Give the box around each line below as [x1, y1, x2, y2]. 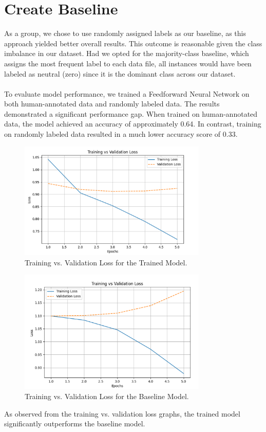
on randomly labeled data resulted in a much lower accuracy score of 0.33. [4, 129, 238, 139]
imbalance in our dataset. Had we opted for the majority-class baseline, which [4, 48, 249, 59]
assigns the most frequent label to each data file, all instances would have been [4, 58, 252, 68]
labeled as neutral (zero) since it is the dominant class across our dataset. [4, 68, 236, 79]
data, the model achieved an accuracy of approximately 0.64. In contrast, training [4, 118, 261, 129]
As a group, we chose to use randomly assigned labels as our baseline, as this [4, 28, 246, 39]
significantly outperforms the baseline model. [4, 418, 145, 429]
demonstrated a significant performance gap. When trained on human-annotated [4, 108, 258, 119]
